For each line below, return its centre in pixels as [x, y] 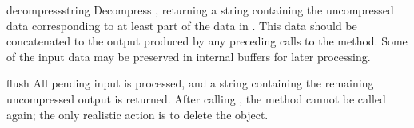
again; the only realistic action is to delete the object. [137, 114]
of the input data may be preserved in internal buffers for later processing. [189, 56]
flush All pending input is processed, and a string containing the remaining [190, 83]
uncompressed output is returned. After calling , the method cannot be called [196, 98]
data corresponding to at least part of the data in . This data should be [182, 25]
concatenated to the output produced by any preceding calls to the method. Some [207, 41]
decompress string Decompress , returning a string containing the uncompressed [200, 10]
